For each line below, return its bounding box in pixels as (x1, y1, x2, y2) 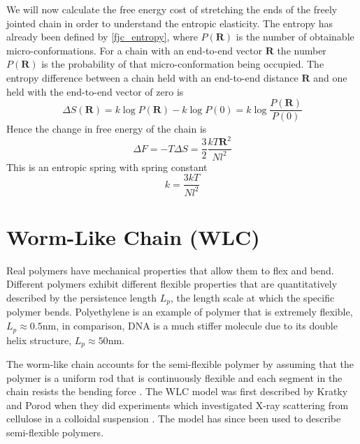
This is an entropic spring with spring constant (6, 159, 208, 174)
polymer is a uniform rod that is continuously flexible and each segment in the (6, 370, 343, 385)
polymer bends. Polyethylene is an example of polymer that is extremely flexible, (6, 304, 353, 319)
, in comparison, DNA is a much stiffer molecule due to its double (56, 318, 338, 333)
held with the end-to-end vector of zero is (6, 84, 184, 98)
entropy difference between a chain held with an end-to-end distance (6, 70, 298, 84)
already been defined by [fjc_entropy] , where (6, 29, 198, 44)
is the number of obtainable (236, 29, 354, 44)
